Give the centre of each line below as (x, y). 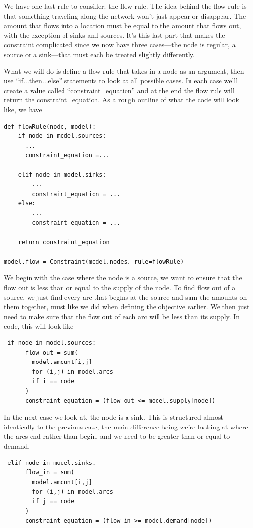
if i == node (53, 381)
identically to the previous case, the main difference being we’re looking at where (126, 426)
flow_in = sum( (50, 473)
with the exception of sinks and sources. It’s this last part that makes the (115, 35)
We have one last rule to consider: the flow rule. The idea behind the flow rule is (125, 6)
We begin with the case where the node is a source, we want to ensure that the (123, 278)
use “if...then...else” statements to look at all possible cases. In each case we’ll (121, 81)
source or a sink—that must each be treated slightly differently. (99, 54)
